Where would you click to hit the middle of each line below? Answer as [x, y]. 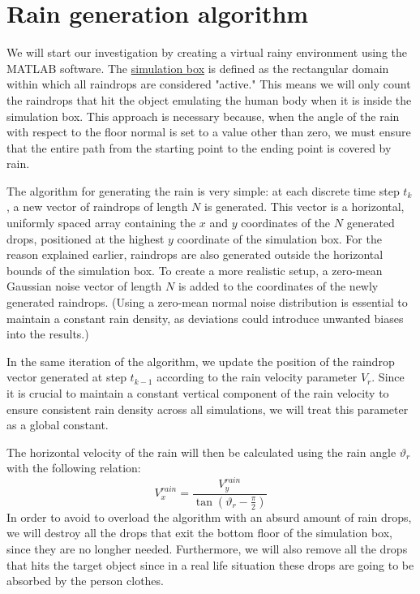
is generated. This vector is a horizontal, [304, 207]
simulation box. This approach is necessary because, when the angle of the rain [203, 116]
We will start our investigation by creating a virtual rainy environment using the [207, 52]
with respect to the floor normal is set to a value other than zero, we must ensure [209, 132]
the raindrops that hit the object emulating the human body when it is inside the [209, 99]
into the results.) [48, 334]
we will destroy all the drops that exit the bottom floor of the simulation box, [199, 533]
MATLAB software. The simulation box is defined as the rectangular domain [198, 68]
